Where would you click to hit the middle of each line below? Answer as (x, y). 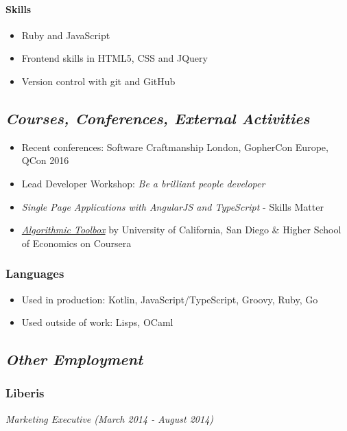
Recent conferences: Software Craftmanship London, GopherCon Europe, (175, 147)
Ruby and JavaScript (66, 35)
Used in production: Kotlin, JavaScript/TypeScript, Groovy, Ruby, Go (170, 299)
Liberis (25, 393)
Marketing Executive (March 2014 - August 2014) (110, 418)
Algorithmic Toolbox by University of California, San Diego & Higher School (181, 230)
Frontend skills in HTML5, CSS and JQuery (115, 58)
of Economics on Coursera (76, 243)
